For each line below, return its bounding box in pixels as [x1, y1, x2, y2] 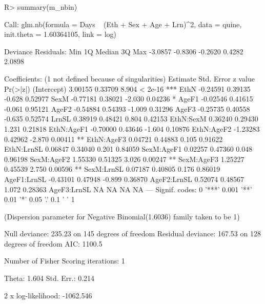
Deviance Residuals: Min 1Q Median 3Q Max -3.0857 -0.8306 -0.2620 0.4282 [4, 46, 243, 56]
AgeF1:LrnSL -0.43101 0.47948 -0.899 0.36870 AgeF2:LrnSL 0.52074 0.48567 [4, 173, 244, 184]
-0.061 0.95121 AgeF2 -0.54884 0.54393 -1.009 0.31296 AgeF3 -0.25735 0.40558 [4, 103, 250, 114]
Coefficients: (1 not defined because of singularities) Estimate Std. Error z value [4, 73, 255, 84]
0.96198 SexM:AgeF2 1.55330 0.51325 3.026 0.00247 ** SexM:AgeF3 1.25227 [4, 153, 244, 164]
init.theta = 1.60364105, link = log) [4, 29, 116, 39]
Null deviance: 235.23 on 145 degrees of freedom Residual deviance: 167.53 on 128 [4, 228, 261, 239]
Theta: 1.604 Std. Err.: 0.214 [4, 273, 95, 283]
